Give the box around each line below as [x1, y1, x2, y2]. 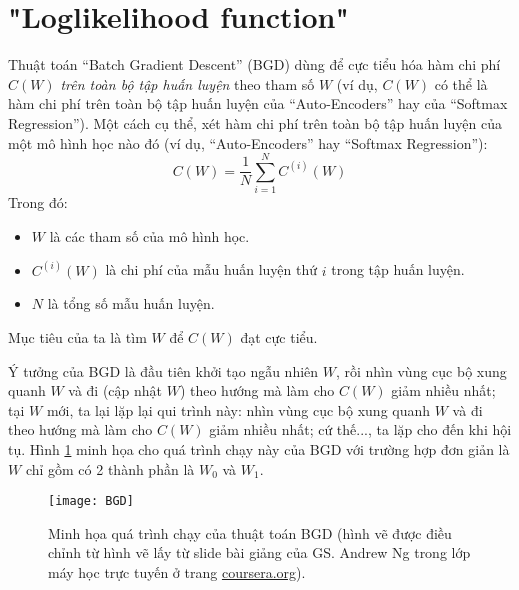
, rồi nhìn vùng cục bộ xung [335, 360, 507, 381]
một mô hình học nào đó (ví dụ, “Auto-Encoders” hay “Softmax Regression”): [8, 132, 488, 153]
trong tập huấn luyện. [331, 259, 465, 280]
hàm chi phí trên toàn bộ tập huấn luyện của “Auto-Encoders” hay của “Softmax [8, 93, 508, 114]
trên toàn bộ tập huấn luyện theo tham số [60, 73, 315, 94]
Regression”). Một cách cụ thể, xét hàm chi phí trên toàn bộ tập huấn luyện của [8, 112, 502, 133]
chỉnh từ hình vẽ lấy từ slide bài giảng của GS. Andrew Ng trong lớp [48, 542, 471, 563]
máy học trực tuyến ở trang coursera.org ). [48, 562, 306, 583]
